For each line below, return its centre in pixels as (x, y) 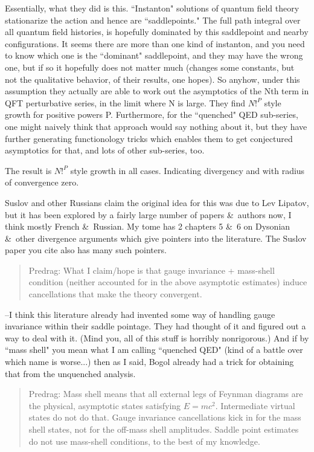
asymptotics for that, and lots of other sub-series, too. (105, 150)
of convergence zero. (42, 182)
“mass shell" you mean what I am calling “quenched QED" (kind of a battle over (154, 350)
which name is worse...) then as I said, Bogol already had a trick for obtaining (149, 362)
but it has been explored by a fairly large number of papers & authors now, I (148, 214)
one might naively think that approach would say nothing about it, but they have (156, 126)
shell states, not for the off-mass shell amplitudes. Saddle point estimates (164, 429)
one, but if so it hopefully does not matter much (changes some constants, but (150, 67)
